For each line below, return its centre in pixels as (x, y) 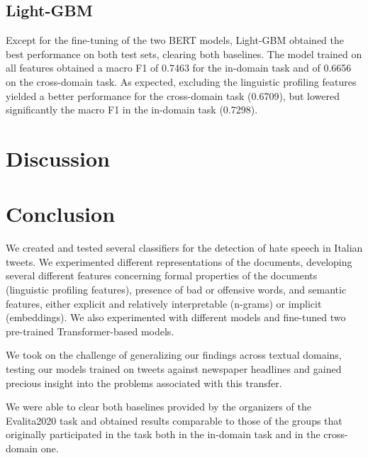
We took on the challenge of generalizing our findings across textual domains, (174, 355)
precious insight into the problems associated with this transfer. (144, 382)
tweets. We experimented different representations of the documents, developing (179, 261)
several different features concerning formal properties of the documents (162, 275)
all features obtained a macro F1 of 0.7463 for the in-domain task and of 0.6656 (179, 68)
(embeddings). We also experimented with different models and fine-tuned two (176, 317)
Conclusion (61, 214)
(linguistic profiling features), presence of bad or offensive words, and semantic (176, 290)
